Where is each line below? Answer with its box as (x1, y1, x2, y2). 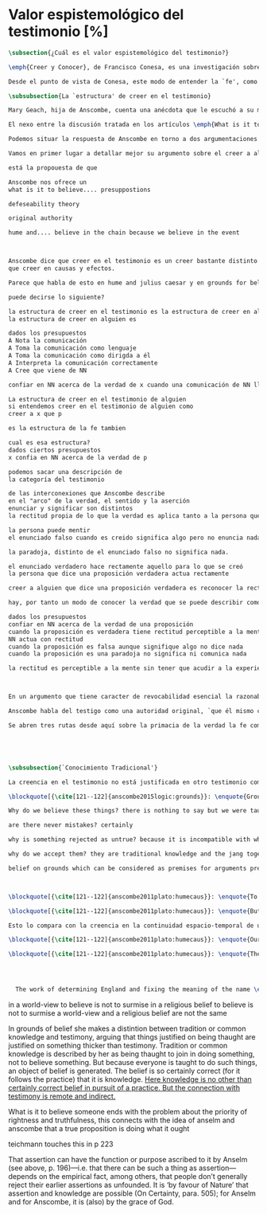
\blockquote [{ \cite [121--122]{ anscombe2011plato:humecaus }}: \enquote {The (8, 950, 261, 958)
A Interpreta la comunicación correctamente (8, 358, 158, 367)
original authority (8, 214, 73, 222)
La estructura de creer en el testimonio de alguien (8, 395, 187, 403)
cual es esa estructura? (8, 439, 91, 447)
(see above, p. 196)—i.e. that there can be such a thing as (8, 1163, 197, 1173)
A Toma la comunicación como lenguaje (8, 344, 137, 352)
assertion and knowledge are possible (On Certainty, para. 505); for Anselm (8, 1189, 257, 1198)
